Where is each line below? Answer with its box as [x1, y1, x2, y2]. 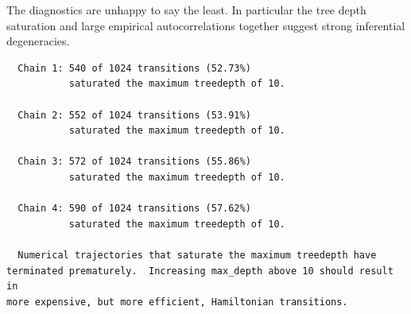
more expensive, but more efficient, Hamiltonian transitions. [6, 296, 348, 308]
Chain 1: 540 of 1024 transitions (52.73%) [17, 62, 251, 74]
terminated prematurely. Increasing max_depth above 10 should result [6, 265, 394, 277]
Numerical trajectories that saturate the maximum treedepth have [17, 249, 377, 261]
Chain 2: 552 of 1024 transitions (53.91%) [17, 109, 251, 121]
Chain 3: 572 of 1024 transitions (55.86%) [17, 156, 251, 168]
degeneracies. [6, 33, 70, 49]
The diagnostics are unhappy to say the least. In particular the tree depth [6, 2, 366, 17]
